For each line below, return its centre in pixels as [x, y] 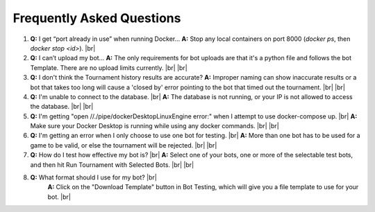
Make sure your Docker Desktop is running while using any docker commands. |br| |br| [155, 126]
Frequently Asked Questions [97, 18]
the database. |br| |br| [62, 107]
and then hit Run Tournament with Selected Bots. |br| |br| [112, 165]
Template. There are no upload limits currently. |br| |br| [109, 68]
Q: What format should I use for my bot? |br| [94, 177]
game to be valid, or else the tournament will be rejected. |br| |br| [124, 145]
